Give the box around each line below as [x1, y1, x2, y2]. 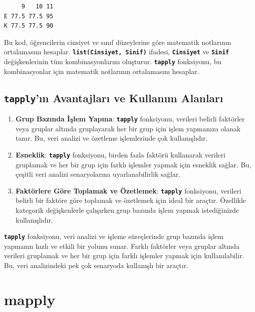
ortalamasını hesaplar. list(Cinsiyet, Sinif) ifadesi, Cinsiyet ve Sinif [4, 46, 229, 57]
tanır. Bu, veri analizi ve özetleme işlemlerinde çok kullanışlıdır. [15, 133, 208, 143]
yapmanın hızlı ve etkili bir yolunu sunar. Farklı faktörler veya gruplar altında [4, 240, 240, 251]
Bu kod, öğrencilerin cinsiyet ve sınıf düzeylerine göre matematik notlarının [4, 37, 231, 47]
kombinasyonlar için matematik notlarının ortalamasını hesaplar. [4, 66, 199, 76]
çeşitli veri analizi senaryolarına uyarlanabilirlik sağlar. [15, 169, 181, 179]
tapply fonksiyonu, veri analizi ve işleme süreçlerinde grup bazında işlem [4, 231, 223, 241]
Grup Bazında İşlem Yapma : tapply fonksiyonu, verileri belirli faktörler [15, 114, 245, 124]
